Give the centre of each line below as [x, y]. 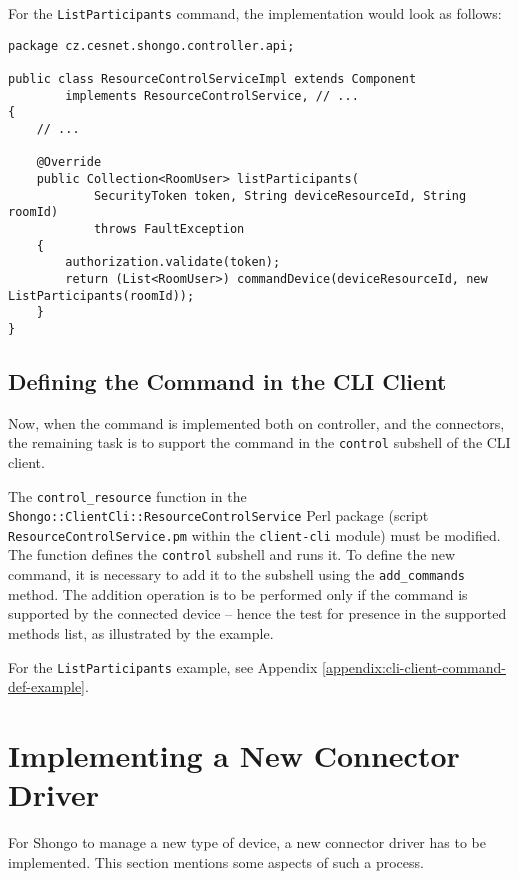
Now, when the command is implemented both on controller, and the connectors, [256, 422]
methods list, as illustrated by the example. [141, 632]
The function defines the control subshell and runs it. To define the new [232, 554]
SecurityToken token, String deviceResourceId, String [280, 195]
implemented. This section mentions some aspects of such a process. [216, 861]
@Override [69, 162]
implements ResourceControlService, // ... [212, 95]
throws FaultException [169, 228]
